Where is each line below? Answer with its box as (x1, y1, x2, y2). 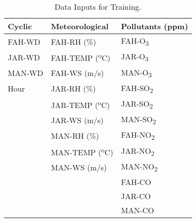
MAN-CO (121, 204, 154, 216)
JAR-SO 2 (121, 97, 153, 111)
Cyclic (8, 20, 32, 32)
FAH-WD (8, 36, 40, 47)
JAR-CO (121, 190, 151, 202)
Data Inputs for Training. (54, 1, 142, 12)
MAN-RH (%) (51, 130, 99, 141)
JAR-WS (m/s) (51, 114, 104, 126)
